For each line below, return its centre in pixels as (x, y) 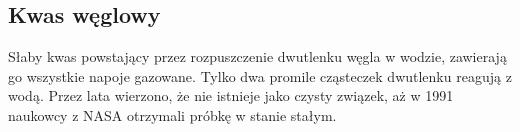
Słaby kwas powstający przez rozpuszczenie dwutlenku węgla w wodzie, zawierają (257, 56)
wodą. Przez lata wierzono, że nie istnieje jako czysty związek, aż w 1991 (231, 95)
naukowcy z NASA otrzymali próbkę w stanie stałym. (172, 114)
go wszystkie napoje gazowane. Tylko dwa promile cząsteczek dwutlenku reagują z (260, 75)
